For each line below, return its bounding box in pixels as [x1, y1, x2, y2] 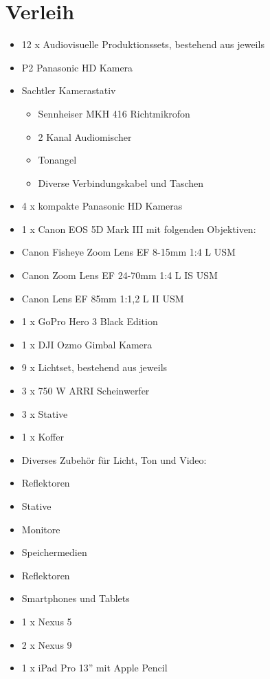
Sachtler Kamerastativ [21, 83, 116, 98]
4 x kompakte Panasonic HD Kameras [21, 199, 183, 213]
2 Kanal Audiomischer [38, 129, 132, 144]
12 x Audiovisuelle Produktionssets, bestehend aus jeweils [21, 37, 265, 52]
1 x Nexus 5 [21, 614, 72, 628]
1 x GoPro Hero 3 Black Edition [21, 314, 158, 329]
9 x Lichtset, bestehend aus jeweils [21, 360, 168, 375]
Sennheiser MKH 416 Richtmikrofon [38, 106, 190, 120]
